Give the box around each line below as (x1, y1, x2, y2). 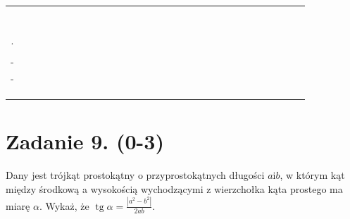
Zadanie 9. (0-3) (6, 127, 164, 156)
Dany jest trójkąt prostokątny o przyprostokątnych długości (6, 168, 265, 182)
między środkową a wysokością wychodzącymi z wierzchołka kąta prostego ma (6, 182, 343, 196)
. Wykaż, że (39, 198, 89, 213)
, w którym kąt (280, 168, 345, 182)
